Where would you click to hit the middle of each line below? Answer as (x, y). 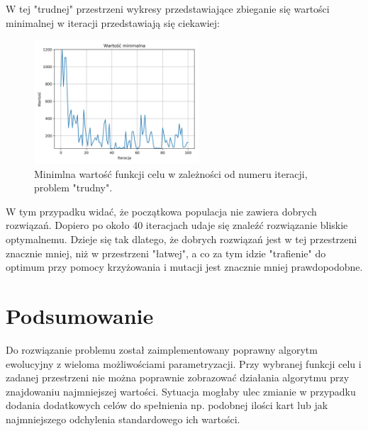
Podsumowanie (80, 316)
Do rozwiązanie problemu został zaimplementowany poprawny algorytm (162, 349)
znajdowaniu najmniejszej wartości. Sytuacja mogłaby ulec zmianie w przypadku (181, 391)
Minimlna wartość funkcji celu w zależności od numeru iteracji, (171, 173)
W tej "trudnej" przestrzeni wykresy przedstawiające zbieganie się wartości (168, 9)
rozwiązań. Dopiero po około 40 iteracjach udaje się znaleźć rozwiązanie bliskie (177, 225)
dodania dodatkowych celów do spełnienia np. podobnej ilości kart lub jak (167, 405)
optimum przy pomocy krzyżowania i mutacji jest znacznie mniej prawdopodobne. (184, 267)
